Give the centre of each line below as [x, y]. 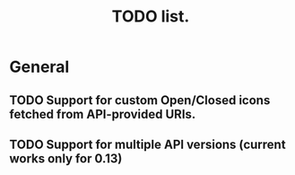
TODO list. [151, 17]
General [39, 67]
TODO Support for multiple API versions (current [147, 144]
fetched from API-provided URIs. [103, 114]
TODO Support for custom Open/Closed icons [140, 100]
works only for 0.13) [66, 158]
